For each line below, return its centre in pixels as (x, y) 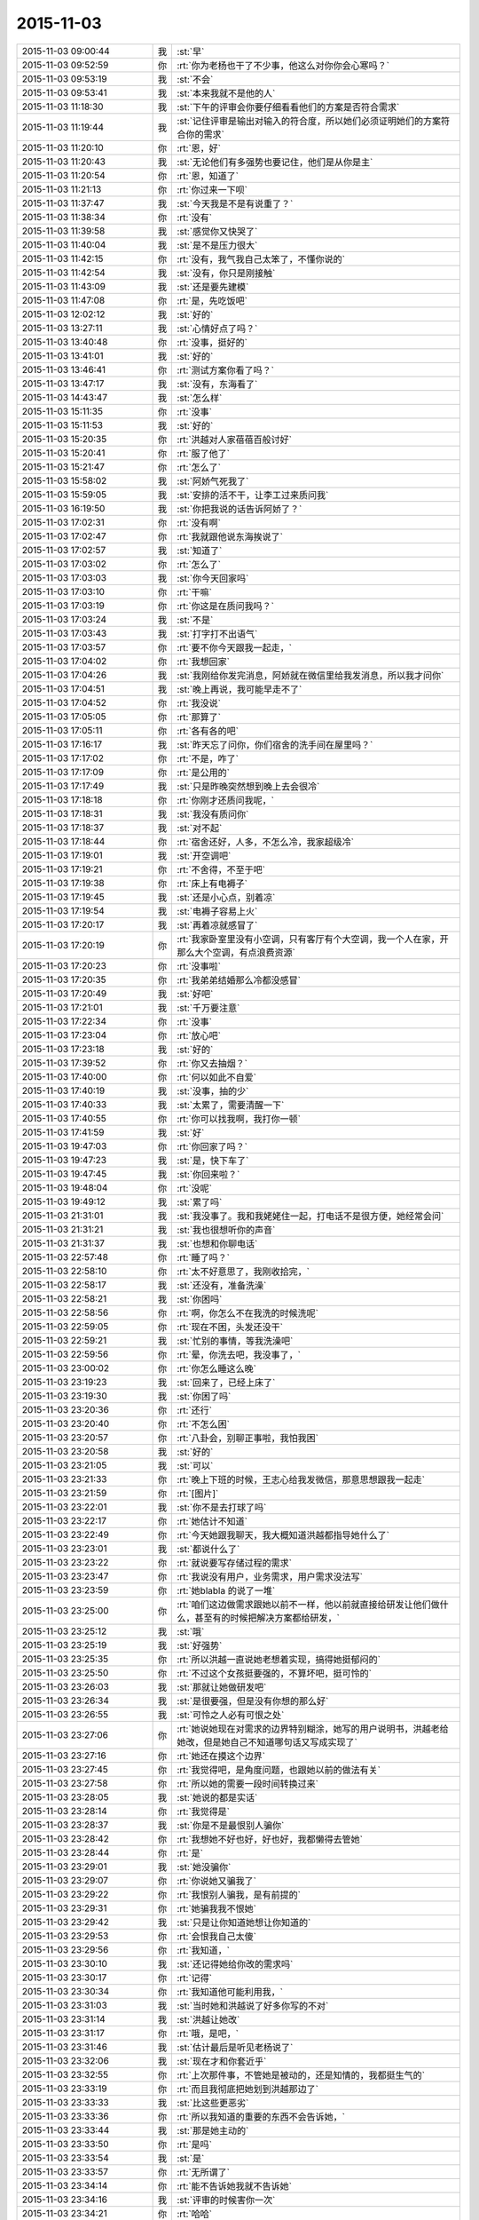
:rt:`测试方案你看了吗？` (226, 370)
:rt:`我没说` (199, 703)
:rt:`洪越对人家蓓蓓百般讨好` (235, 440)
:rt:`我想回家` (204, 662)
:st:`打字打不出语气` (217, 633)
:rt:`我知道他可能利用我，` (230, 1992)
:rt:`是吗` (195, 2145)
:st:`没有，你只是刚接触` (226, 273)
